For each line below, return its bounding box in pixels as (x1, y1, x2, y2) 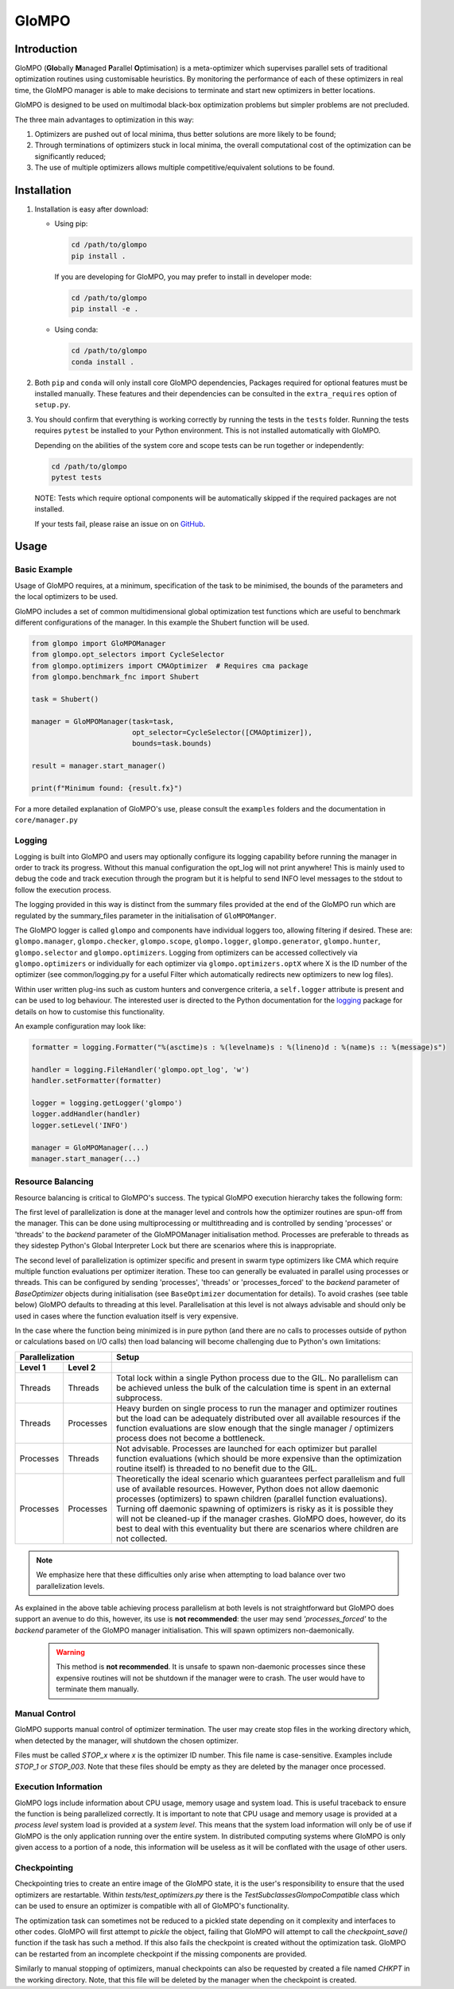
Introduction (14, 42, 78, 56)
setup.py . (34, 400, 71, 410)
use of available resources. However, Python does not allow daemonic (116, 1483, 379, 1494)
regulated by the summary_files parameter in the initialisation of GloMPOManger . (14, 911, 277, 921)
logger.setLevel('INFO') (31, 1120, 129, 1130)
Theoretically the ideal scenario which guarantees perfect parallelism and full (116, 1473, 405, 1484)
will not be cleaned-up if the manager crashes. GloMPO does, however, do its (116, 1512, 406, 1524)
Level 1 (19, 1361, 46, 1372)
